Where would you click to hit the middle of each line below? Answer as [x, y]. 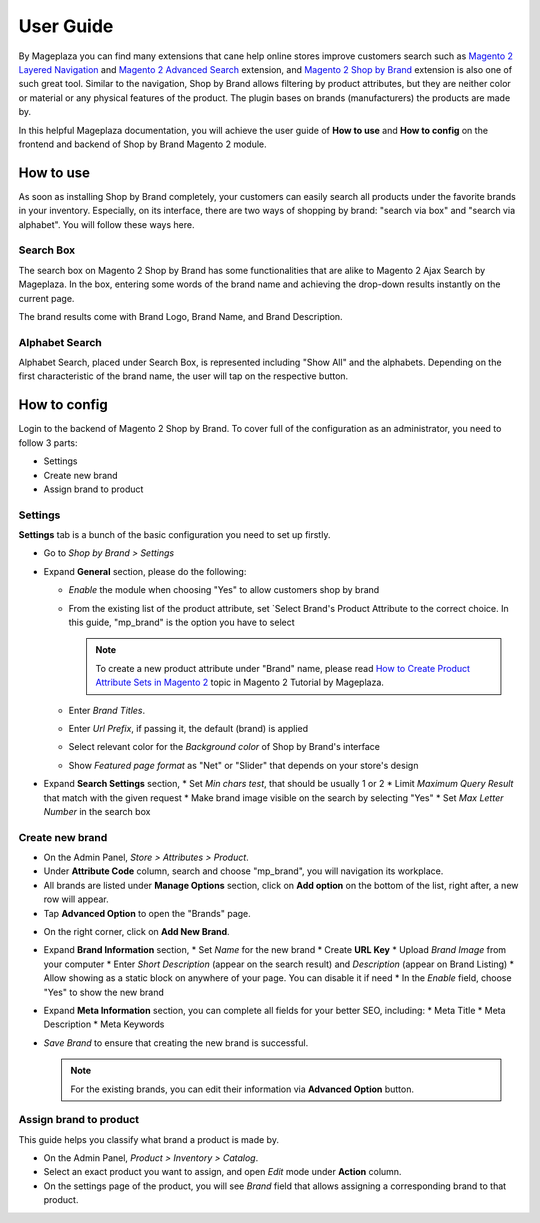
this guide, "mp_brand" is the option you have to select [181, 622]
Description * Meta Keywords [104, 1024]
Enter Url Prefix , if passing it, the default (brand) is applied [188, 728]
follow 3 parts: [48, 442]
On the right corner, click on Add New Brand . [136, 931]
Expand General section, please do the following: [145, 571]
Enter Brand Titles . [107, 710]
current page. [46, 298]
